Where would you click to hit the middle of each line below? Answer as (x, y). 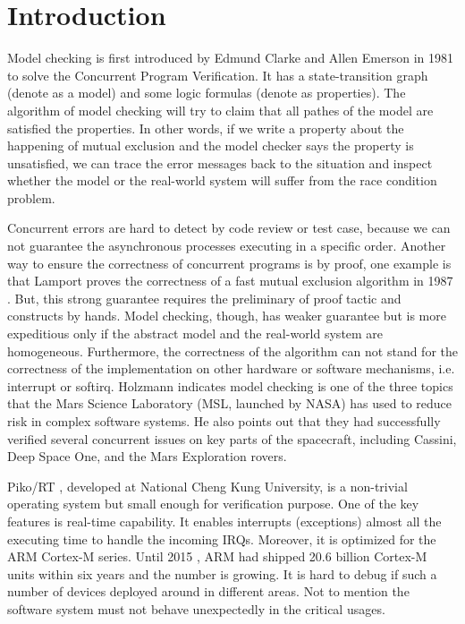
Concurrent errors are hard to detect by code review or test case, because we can (229, 228)
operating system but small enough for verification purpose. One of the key (213, 504)
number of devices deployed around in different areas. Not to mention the (208, 591)
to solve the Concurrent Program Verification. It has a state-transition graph (218, 75)
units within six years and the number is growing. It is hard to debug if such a (222, 573)
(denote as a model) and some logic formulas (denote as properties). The (207, 93)
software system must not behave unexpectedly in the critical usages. (196, 608)
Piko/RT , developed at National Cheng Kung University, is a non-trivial (207, 486)
